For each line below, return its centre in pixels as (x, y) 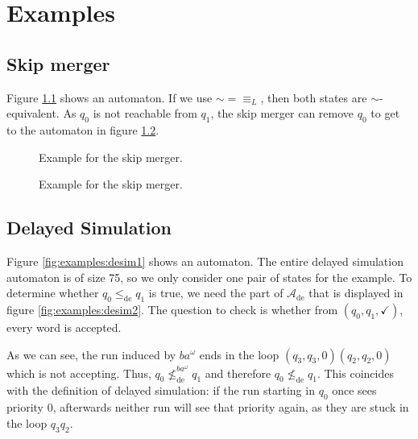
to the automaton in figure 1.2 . (83, 129)
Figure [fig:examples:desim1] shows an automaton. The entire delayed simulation (205, 261)
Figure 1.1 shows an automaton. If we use (110, 97)
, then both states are (314, 97)
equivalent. (33, 113)
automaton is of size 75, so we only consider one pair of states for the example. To (209, 277)
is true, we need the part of (216, 293)
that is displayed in (356, 293)
